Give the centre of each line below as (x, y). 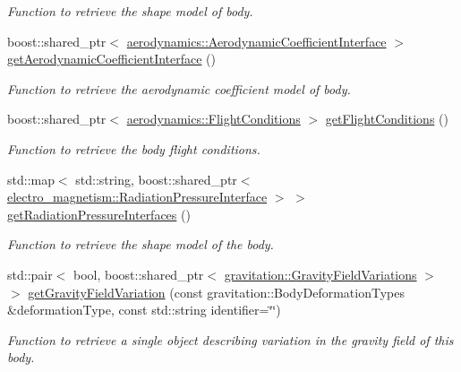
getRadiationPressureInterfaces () (99, 214)
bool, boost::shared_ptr (139, 274)
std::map (31, 179)
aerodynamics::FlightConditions (213, 119)
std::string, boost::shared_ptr (156, 179)
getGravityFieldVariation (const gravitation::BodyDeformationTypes (217, 292)
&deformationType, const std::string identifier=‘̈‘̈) (144, 310)
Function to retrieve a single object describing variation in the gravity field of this (230, 339)
